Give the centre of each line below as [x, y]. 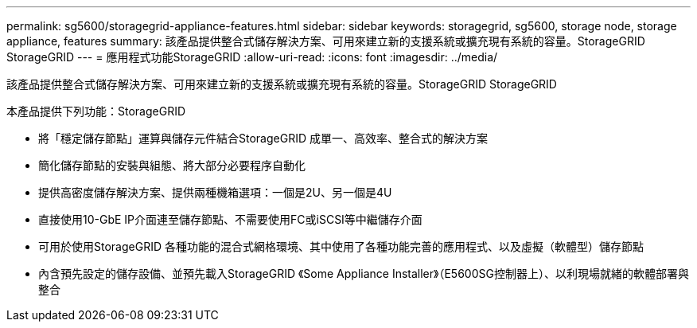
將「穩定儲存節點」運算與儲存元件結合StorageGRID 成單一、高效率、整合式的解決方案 [263, 138]
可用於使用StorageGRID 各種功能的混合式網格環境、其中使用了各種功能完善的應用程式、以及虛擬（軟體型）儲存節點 [341, 246]
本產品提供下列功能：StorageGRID [96, 111]
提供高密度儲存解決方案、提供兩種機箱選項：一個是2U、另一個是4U [215, 192]
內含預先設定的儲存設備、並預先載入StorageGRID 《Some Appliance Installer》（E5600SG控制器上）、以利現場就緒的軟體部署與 [364, 273]
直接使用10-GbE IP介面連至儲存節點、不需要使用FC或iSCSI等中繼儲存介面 [230, 219]
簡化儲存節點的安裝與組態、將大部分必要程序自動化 [172, 165]
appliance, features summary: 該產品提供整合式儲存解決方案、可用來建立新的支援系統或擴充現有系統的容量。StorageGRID [326, 41]
